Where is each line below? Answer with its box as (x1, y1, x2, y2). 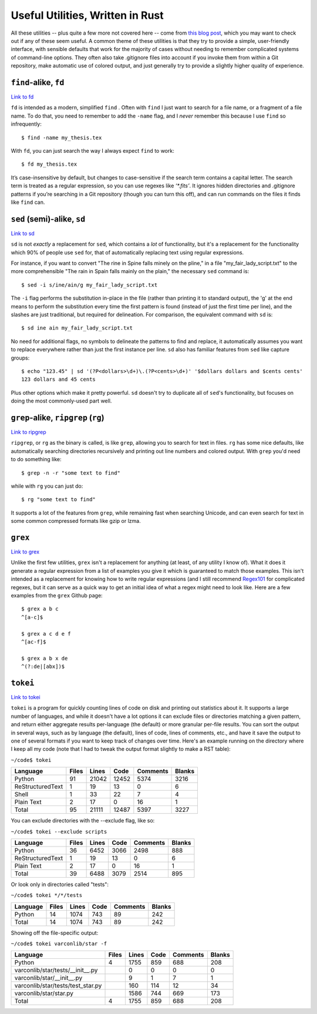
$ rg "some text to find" (21, 496, 96, 503)
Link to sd (11, 230, 35, 237)
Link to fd (11, 93, 34, 100)
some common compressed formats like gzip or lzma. (11, 518, 141, 525)
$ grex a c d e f (21, 630, 71, 637)
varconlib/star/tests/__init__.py (14, 966, 98, 975)
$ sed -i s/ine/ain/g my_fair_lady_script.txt (21, 281, 158, 288)
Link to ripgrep (11, 428, 46, 435)
